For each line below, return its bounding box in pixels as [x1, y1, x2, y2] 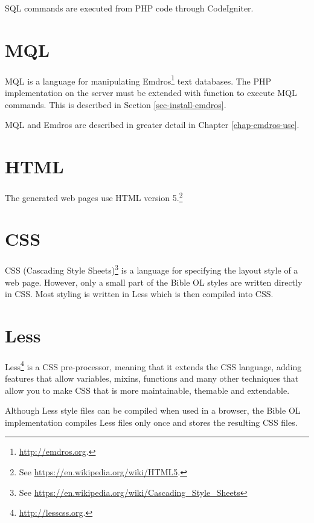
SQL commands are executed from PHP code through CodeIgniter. [5, 2, 254, 14]
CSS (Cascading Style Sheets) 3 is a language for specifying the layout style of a [5, 262, 298, 276]
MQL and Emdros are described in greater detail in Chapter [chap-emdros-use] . [5, 118, 300, 131]
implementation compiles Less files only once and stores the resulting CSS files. [5, 416, 298, 428]
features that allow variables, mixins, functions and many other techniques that [5, 372, 299, 385]
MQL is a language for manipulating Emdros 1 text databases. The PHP [5, 72, 272, 87]
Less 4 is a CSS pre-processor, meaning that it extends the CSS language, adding [5, 358, 302, 373]
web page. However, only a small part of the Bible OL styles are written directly [5, 275, 303, 288]
